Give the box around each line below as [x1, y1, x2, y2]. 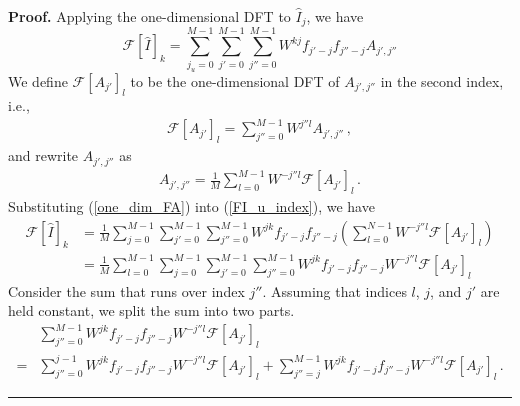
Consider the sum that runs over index [8, 280, 245, 301]
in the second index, [380, 70, 504, 91]
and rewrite [8, 145, 79, 166]
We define [8, 70, 68, 91]
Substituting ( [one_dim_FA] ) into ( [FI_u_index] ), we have [8, 196, 375, 217]
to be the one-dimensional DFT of [130, 70, 340, 91]
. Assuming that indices [262, 280, 407, 301]
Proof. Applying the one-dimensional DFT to [8, 6, 291, 26]
